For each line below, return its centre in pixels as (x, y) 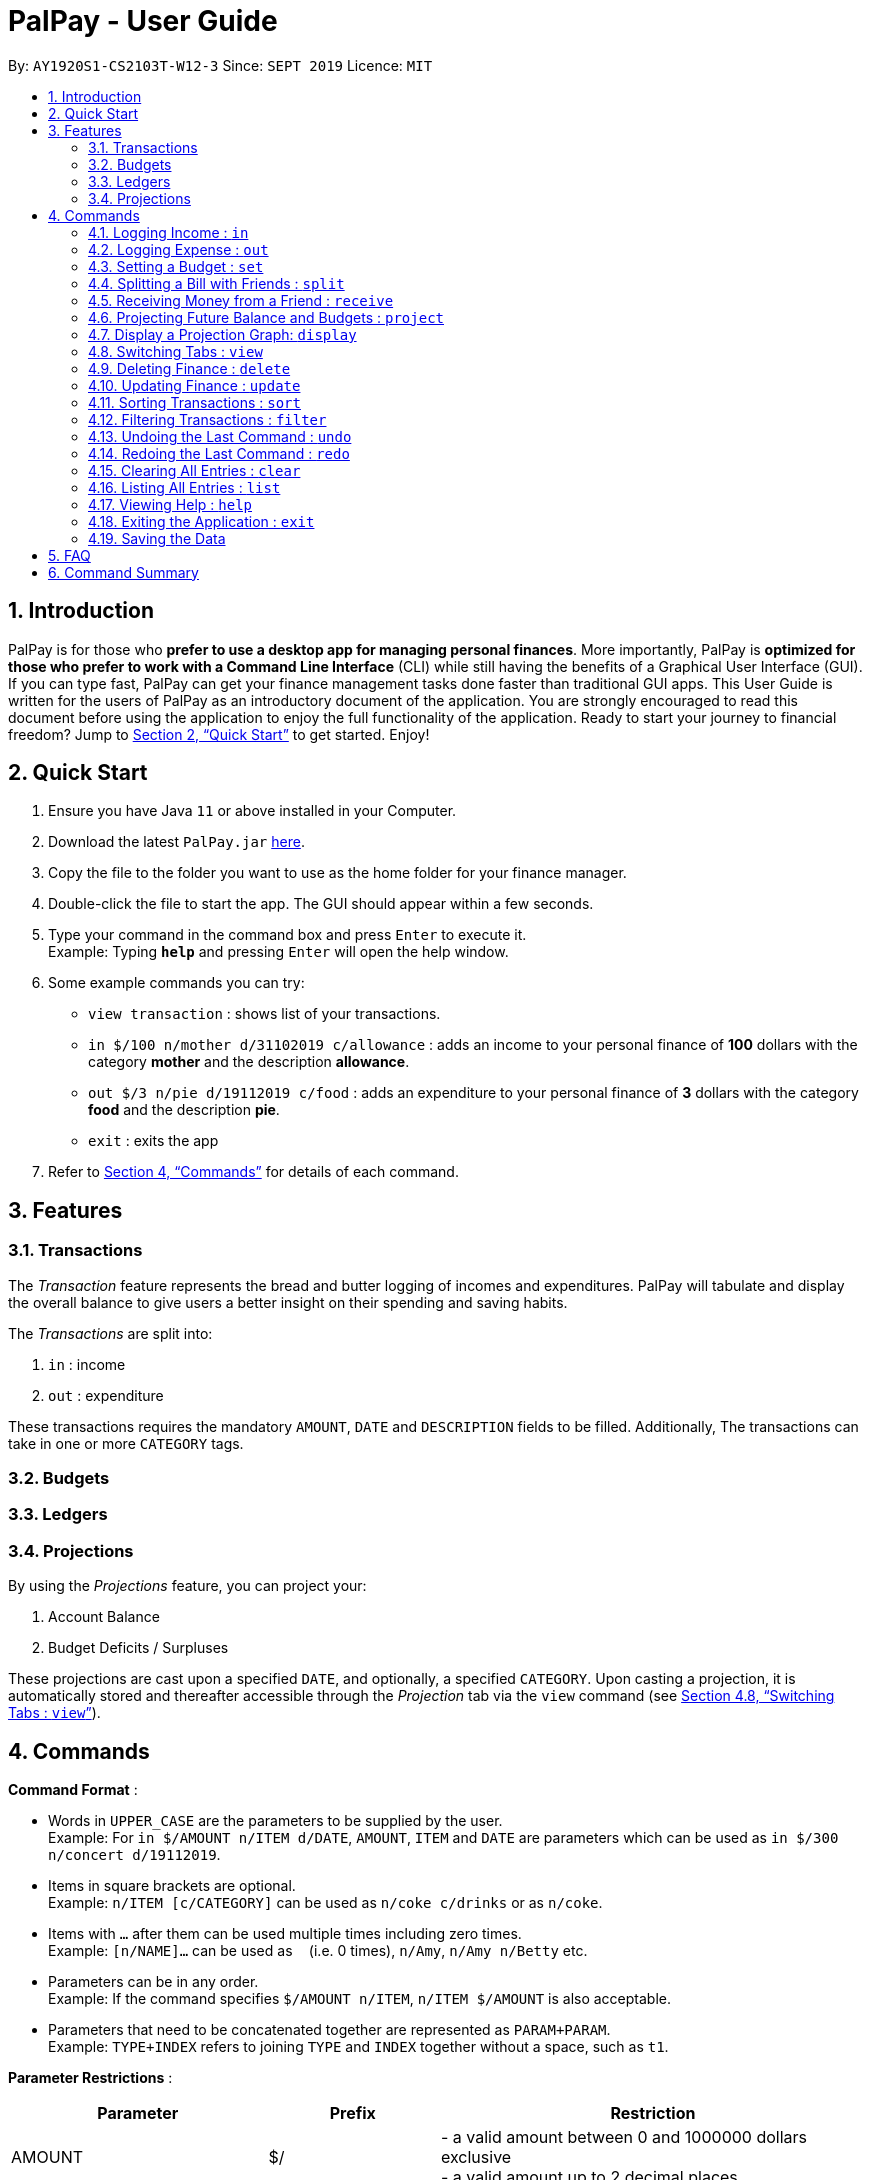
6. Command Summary (123, 572)
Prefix (352, 2113)
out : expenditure (106, 1395)
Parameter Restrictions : (90, 2077)
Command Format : (73, 1789)
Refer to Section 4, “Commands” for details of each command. (253, 1172)
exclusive (476, 2157)
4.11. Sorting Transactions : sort (194, 402)
